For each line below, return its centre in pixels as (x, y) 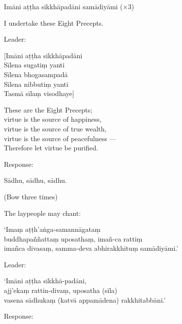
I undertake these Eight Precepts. (54, 23)
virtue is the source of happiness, (53, 119)
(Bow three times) (31, 196)
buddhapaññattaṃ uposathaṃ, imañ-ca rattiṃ (73, 238)
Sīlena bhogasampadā (36, 74)
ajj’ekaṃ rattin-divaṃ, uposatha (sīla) (61, 290)
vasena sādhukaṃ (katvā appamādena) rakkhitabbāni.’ (85, 300)
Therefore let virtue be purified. (51, 148)
